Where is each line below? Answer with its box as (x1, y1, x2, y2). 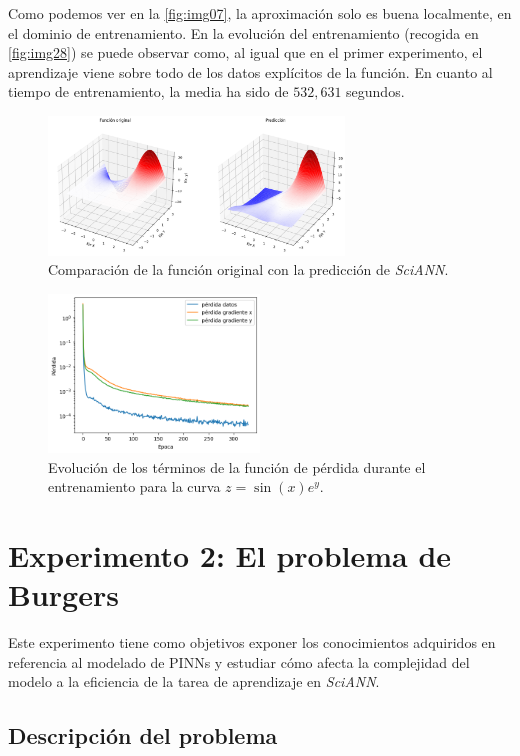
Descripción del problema (8, 720, 278, 751)
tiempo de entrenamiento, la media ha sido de (8, 81, 289, 102)
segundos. (346, 81, 405, 102)
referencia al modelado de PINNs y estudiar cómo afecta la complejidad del (8, 651, 470, 672)
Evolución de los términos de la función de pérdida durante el (48, 456, 426, 477)
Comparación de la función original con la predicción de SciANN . (48, 259, 449, 280)
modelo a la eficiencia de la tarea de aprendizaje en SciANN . (8, 671, 380, 692)
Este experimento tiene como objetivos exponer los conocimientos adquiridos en (8, 632, 496, 653)
